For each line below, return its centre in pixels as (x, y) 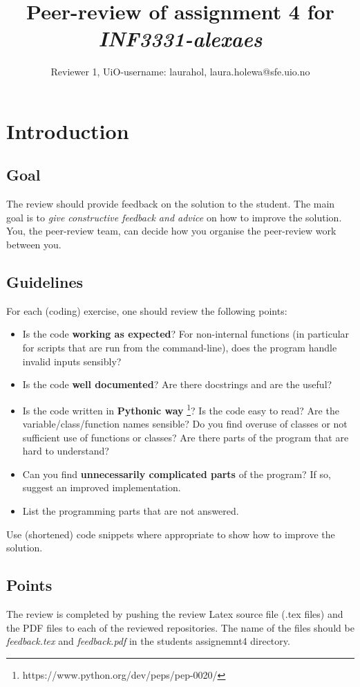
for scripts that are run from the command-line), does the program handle (180, 348)
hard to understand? (66, 451)
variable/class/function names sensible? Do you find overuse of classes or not (185, 424)
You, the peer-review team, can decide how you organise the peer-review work (171, 231)
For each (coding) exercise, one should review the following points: (147, 310)
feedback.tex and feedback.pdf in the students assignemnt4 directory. (148, 641)
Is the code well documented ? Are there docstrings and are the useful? (177, 384)
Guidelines (45, 282)
